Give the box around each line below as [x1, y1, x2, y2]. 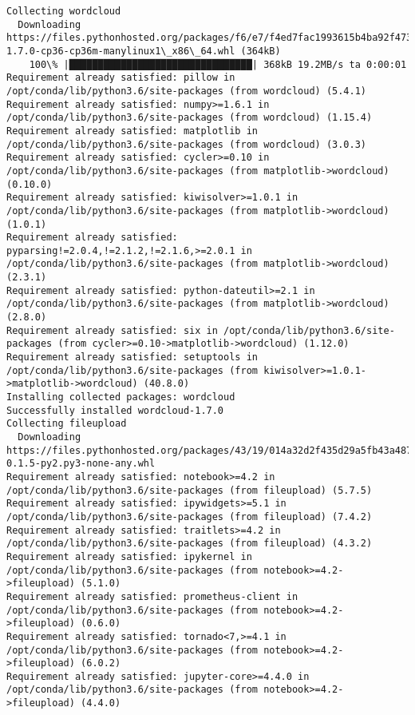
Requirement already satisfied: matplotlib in [6, 125, 258, 137]
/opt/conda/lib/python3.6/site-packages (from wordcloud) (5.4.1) [6, 85, 367, 97]
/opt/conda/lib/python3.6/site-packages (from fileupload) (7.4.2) [6, 510, 373, 522]
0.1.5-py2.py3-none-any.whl [6, 458, 156, 470]
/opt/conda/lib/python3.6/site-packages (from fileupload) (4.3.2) [6, 538, 373, 550]
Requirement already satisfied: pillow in [6, 72, 235, 84]
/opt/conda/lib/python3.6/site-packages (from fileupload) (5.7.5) [6, 484, 373, 496]
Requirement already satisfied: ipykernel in [6, 550, 252, 562]
